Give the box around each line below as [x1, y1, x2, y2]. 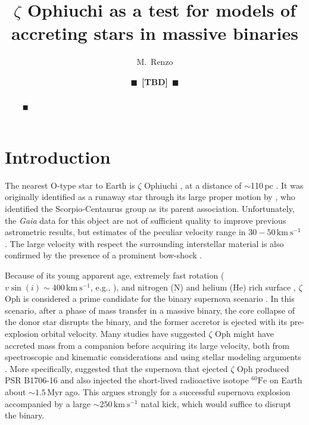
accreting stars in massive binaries [11, 21, 299, 45]
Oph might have [215, 327, 274, 340]
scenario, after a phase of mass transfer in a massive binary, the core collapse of [5, 304, 295, 316]
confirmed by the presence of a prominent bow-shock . [5, 249, 202, 261]
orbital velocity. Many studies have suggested [41, 327, 206, 340]
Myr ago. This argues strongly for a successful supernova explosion [47, 385, 291, 398]
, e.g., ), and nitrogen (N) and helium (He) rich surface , [90, 280, 296, 293]
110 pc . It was [251, 179, 304, 191]
